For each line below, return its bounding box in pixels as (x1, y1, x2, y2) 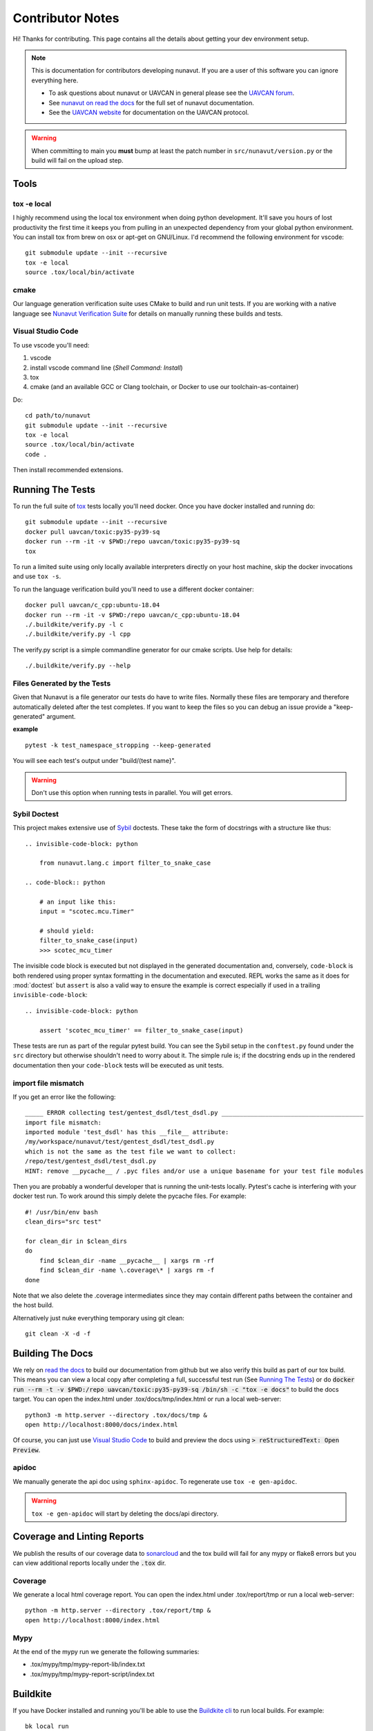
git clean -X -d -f (25, 1330, 91, 1338)
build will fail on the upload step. (31, 156, 124, 165)
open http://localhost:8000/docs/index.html (25, 1420, 179, 1428)
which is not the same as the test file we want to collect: (25, 1147, 236, 1156)
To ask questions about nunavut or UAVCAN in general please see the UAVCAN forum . (48, 89, 295, 97)
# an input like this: (39, 897, 117, 906)
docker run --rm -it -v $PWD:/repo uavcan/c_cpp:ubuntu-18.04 (25, 611, 240, 619)
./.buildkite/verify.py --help (25, 662, 131, 670)
